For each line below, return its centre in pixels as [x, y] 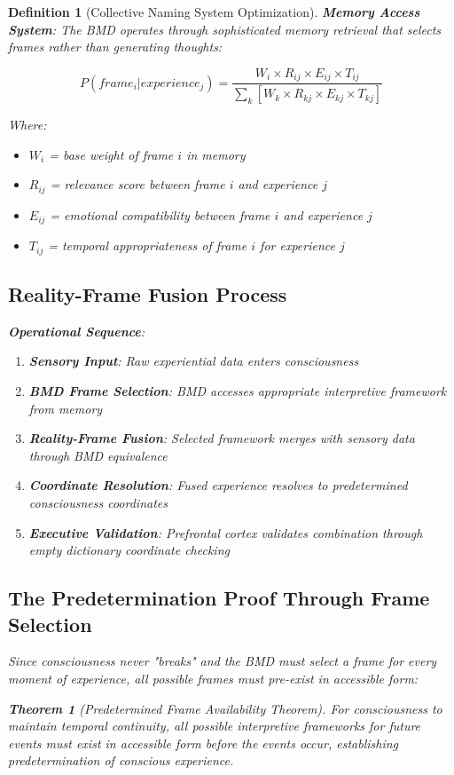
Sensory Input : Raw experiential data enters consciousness [194, 361]
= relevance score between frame [137, 184]
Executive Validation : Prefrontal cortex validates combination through [226, 532]
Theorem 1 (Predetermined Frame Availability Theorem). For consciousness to [225, 708]
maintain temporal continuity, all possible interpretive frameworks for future [215, 726]
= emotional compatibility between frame [160, 214]
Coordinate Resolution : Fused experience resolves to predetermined [218, 485]
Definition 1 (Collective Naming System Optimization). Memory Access [214, 12]
